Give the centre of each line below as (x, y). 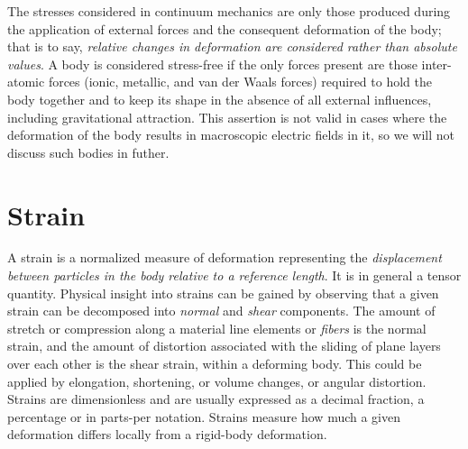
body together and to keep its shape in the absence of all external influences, (220, 99)
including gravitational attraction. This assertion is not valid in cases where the (227, 117)
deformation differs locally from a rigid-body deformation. (167, 434)
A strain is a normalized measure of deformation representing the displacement (225, 257)
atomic (26, 82)
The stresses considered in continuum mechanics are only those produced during (229, 11)
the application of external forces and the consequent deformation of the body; (225, 28)
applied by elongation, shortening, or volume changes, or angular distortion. (217, 381)
